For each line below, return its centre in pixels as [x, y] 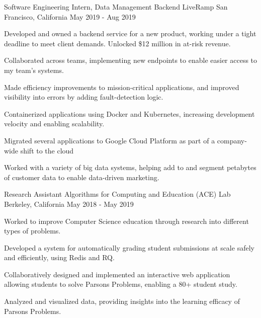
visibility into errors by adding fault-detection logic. [84, 97]
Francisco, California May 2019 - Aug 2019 [70, 16]
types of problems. [32, 231]
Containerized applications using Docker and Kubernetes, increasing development [129, 113]
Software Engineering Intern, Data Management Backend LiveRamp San [116, 7]
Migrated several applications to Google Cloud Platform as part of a [110, 140]
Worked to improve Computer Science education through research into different [126, 221]
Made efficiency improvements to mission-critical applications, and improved [122, 87]
